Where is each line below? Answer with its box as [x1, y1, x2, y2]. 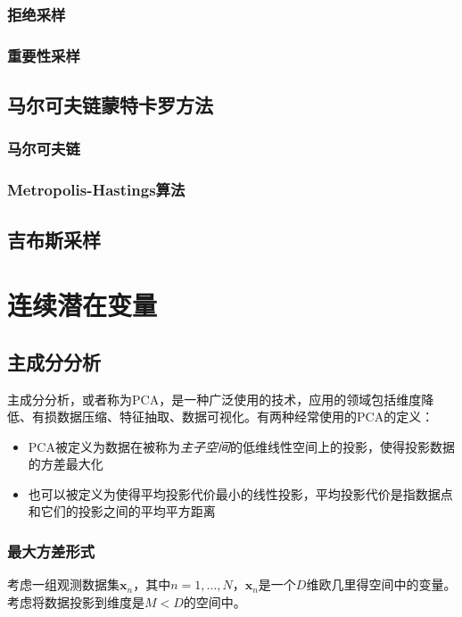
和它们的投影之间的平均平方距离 [28, 502, 216, 521]
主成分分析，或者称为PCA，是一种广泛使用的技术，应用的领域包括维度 [7, 389, 422, 408]
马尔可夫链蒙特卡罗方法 [7, 91, 213, 119]
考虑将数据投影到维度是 [7, 592, 144, 611]
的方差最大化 [28, 454, 103, 473]
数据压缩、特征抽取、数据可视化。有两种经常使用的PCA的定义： [56, 407, 434, 426]
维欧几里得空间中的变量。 [306, 575, 457, 594]
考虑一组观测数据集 [7, 575, 120, 594]
